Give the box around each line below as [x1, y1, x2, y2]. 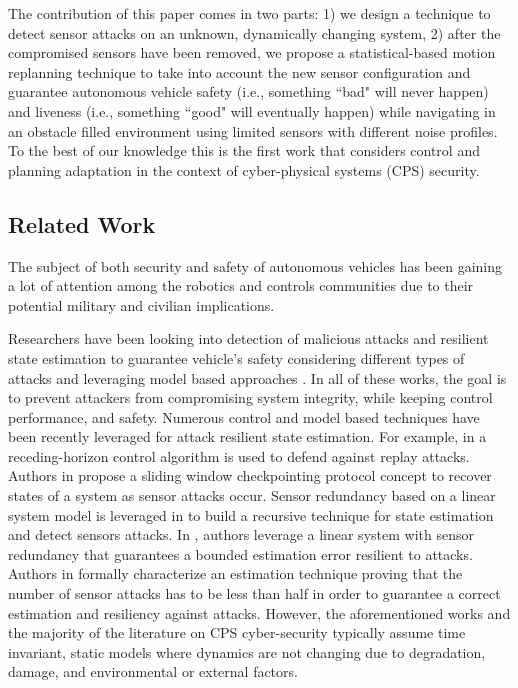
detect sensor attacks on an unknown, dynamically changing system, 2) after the [8, 22, 501, 43]
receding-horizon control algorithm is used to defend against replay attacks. [8, 445, 470, 466]
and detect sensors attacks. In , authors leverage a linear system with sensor [8, 524, 474, 545]
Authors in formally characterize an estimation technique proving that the [8, 563, 463, 584]
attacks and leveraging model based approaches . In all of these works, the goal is [8, 367, 507, 388]
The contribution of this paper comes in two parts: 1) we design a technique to [8, 3, 491, 23]
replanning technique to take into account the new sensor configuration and [8, 61, 471, 82]
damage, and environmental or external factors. [8, 661, 298, 682]
